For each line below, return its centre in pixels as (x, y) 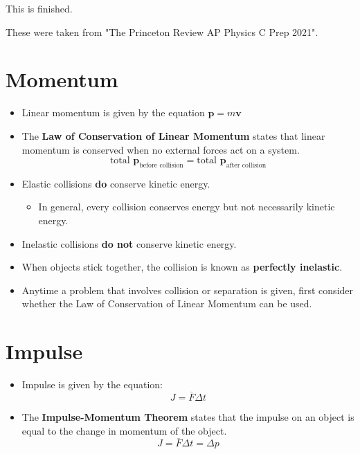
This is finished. (39, 8)
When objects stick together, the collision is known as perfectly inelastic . (182, 267)
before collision (161, 165)
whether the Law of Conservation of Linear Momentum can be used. (167, 303)
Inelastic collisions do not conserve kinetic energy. (129, 243)
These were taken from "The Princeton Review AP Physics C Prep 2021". (162, 31)
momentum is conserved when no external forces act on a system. (161, 149)
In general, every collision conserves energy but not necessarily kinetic (187, 207)
